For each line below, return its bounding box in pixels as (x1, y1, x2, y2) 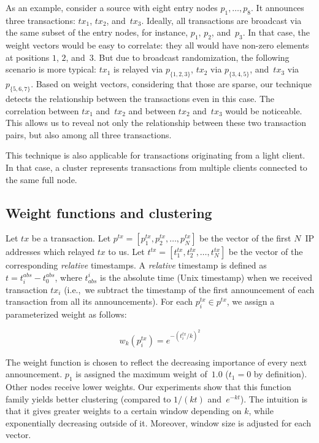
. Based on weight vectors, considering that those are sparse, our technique (31, 77, 312, 90)
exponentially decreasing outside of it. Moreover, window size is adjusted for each (6, 416, 311, 429)
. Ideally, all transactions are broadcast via (141, 14, 302, 26)
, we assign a (226, 295, 275, 308)
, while (248, 404, 274, 417)
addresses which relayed (6, 245, 94, 258)
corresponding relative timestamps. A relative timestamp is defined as (6, 259, 267, 272)
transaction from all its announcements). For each (6, 295, 193, 308)
